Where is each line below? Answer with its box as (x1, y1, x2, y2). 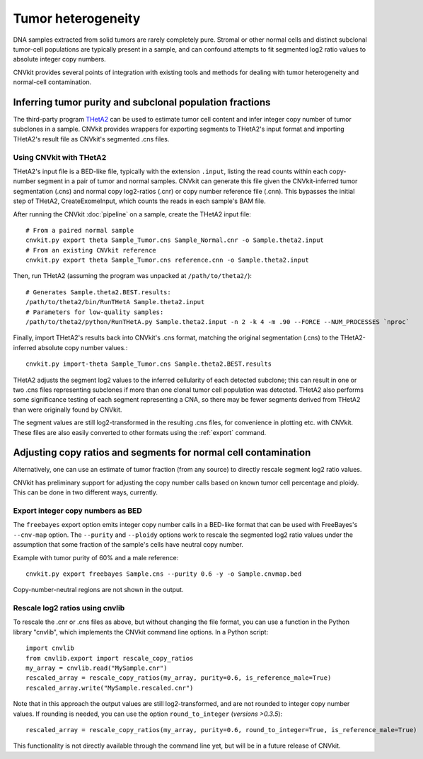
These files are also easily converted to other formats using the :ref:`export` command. (13, 428, 267, 436)
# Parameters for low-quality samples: (25, 308, 164, 316)
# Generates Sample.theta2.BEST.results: (25, 288, 171, 296)
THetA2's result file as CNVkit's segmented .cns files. (13, 134, 170, 143)
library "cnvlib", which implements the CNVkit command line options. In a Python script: (13, 627, 269, 636)
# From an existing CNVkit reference (25, 246, 157, 254)
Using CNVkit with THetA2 (13, 152, 107, 162)
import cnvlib (25, 644, 74, 652)
